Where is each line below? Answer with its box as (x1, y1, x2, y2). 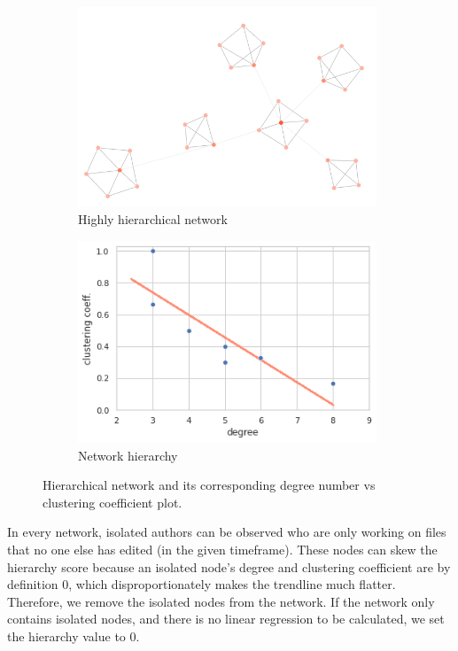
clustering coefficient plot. (43, 492, 182, 511)
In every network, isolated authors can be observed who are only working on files (7, 523, 446, 541)
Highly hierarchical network (78, 210, 228, 229)
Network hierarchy (78, 446, 178, 464)
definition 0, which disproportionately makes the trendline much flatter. (7, 575, 396, 593)
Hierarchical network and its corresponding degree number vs (43, 476, 376, 494)
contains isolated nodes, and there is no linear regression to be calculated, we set (7, 609, 445, 628)
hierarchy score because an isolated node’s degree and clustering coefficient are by (7, 557, 451, 576)
